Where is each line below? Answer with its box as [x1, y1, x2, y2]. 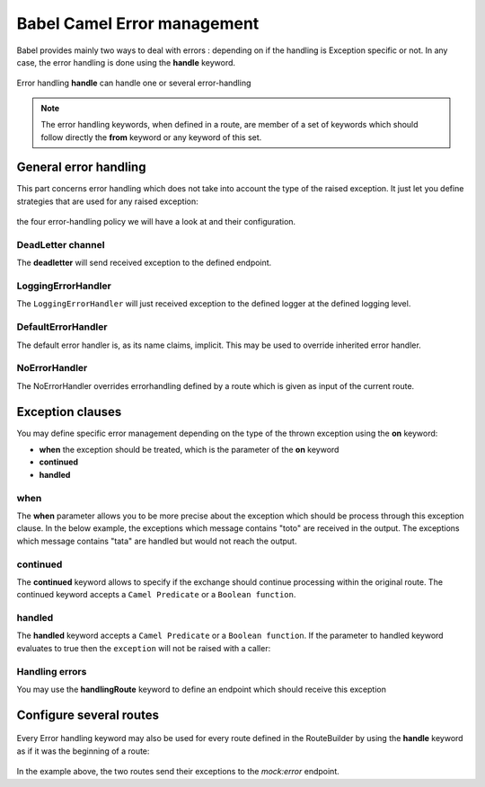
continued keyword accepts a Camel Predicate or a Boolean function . [16, 589, 296, 600]
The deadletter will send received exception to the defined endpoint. [16, 257, 272, 269]
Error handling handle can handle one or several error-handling [16, 77, 251, 89]
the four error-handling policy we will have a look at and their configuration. [16, 217, 296, 227]
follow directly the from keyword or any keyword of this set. [40, 131, 262, 143]
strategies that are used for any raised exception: [16, 196, 199, 207]
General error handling [16, 160, 146, 175]
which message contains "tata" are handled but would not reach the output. [16, 535, 297, 546]
